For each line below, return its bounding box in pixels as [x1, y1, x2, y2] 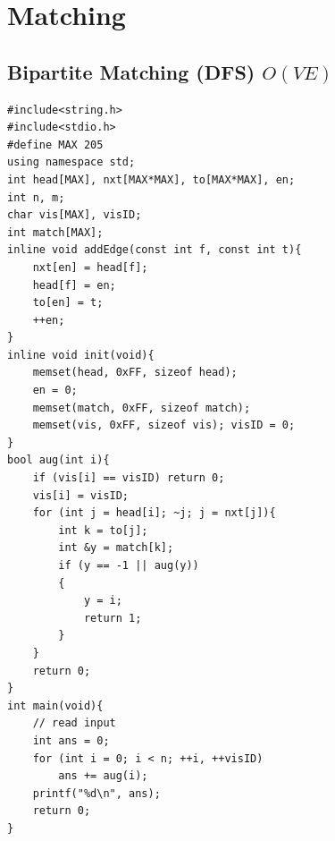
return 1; [83, 611, 142, 624]
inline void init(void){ [7, 348, 155, 361]
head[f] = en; [32, 278, 116, 292]
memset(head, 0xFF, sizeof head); [32, 366, 238, 379]
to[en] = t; [32, 296, 104, 310]
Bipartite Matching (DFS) [7, 57, 255, 85]
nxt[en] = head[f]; [32, 260, 148, 274]
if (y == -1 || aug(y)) [58, 559, 199, 573]
